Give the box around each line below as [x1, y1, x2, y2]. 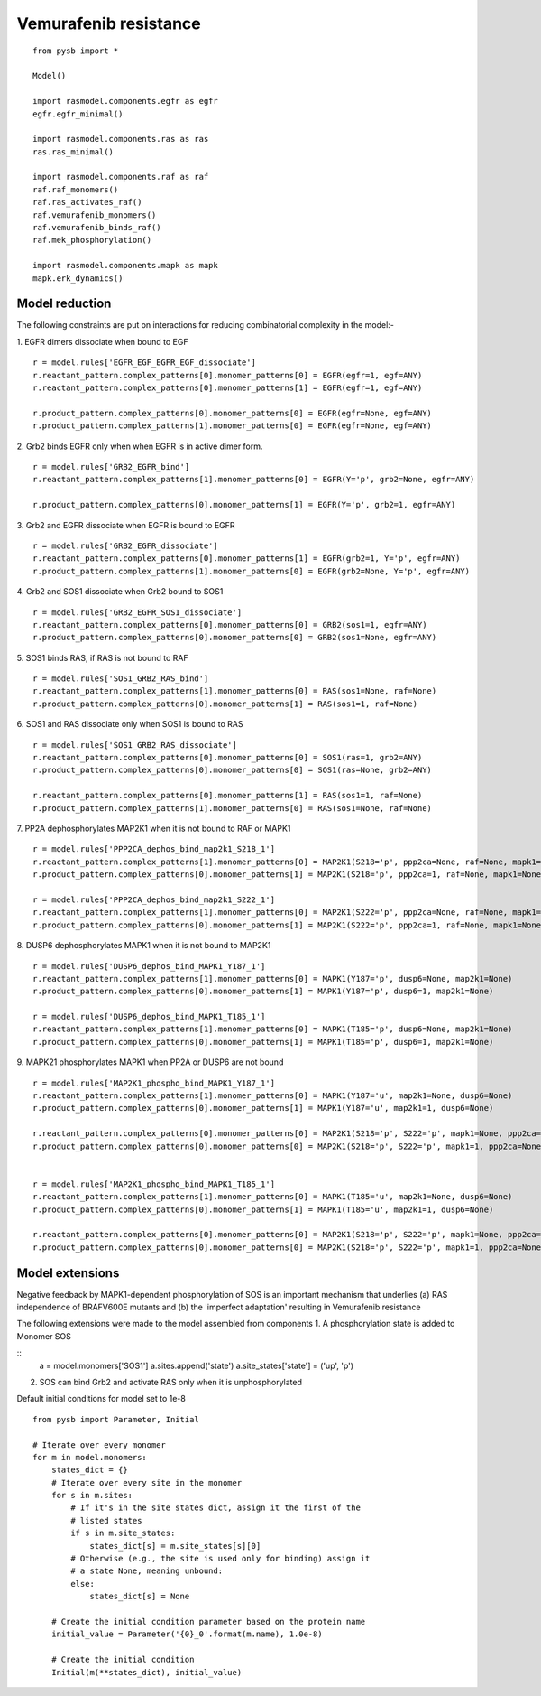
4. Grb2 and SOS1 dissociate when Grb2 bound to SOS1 [16, 586, 224, 597]
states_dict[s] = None [89, 1591, 190, 1602]
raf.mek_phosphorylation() [32, 235, 152, 246]
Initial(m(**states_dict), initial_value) [50, 1667, 243, 1677]
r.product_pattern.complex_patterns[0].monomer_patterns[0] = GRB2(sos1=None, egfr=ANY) [32, 632, 437, 643]
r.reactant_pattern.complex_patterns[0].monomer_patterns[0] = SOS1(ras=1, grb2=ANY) [32, 752, 423, 763]
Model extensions [16, 1265, 120, 1281]
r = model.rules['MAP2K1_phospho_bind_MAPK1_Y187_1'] [32, 1077, 275, 1088]
